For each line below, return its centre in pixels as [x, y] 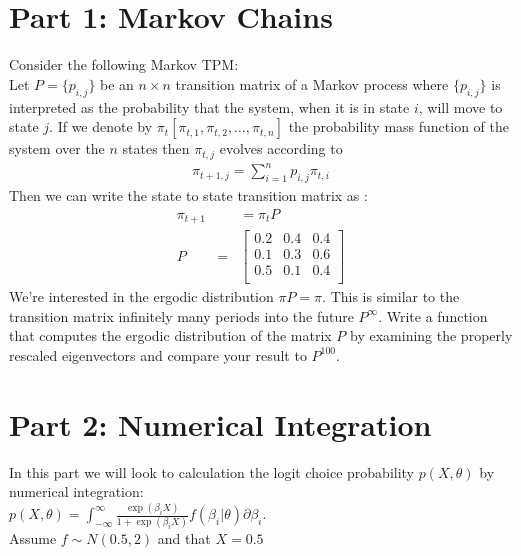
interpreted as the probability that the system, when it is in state [209, 106]
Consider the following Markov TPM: [124, 64]
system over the [57, 148]
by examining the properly [431, 335]
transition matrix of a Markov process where [312, 83]
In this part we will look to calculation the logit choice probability [212, 471]
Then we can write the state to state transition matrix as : [188, 194]
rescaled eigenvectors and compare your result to [158, 354]
